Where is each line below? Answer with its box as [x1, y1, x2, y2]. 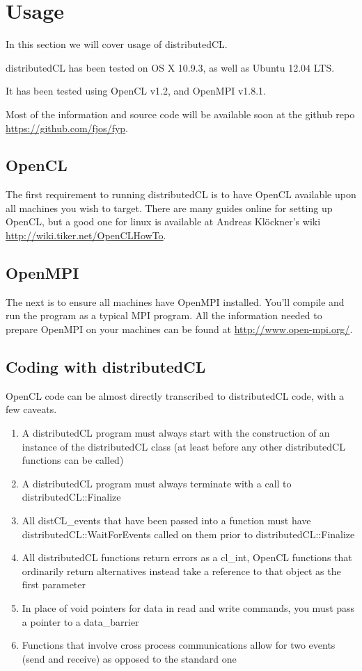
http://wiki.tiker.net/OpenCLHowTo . [6, 228, 166, 243]
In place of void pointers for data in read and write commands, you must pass [22, 600, 355, 615]
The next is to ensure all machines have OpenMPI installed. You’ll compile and [6, 294, 345, 309]
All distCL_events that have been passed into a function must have [22, 513, 311, 528]
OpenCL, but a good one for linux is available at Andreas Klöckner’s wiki [6, 214, 321, 229]
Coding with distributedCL [6, 356, 206, 378]
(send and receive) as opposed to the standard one [22, 651, 237, 665]
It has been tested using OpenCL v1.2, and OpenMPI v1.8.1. [6, 83, 266, 98]
